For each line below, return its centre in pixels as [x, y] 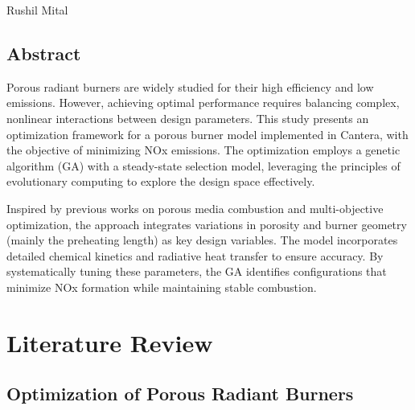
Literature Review [110, 342]
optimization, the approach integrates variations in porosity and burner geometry [207, 224]
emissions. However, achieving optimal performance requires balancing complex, [203, 102]
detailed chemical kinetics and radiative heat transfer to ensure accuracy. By [195, 255]
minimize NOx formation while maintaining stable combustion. [162, 287]
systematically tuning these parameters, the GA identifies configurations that [197, 271]
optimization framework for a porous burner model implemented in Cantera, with [207, 134]
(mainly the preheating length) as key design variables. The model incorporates [202, 240]
